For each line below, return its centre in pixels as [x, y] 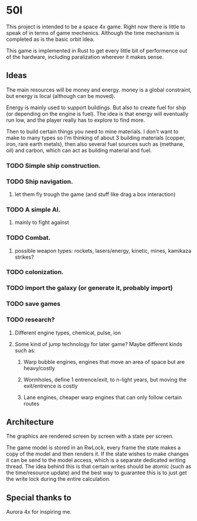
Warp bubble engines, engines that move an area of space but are [104, 362]
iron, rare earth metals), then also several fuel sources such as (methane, [95, 144]
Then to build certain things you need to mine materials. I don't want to [92, 131]
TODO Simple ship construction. [54, 165]
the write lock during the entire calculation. [58, 479]
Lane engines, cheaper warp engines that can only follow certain [103, 397]
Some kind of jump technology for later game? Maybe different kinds [98, 344]
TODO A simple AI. [33, 209]
